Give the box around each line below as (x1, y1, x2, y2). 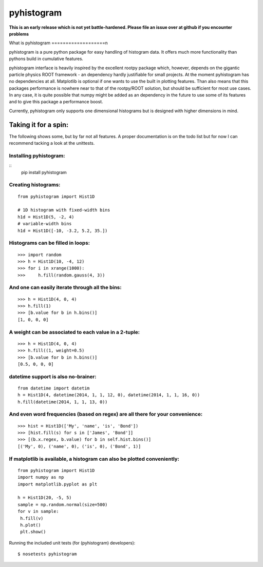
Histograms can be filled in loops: (9, 239, 90, 246)
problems (9, 31, 29, 37)
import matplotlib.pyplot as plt (18, 481, 97, 487)
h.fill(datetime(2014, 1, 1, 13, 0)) (18, 399, 108, 405)
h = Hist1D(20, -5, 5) (18, 495, 72, 501)
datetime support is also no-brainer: (9, 373, 97, 380)
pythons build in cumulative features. (9, 56, 84, 62)
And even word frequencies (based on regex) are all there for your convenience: (9, 411, 203, 418)
